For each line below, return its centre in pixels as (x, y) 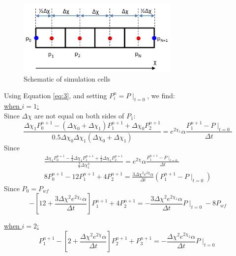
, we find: (161, 95)
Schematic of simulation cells (67, 78)
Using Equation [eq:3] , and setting (56, 95)
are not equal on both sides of (79, 115)
